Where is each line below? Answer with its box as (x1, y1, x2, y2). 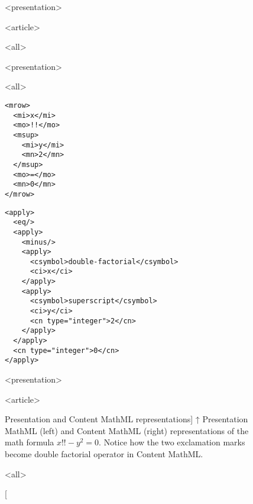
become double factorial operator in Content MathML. (5, 448, 203, 460)
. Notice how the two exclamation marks (99, 436, 245, 448)
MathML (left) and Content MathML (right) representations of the (5, 424, 249, 436)
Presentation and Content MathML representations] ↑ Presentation (5, 413, 248, 425)
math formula (5, 436, 54, 448)
